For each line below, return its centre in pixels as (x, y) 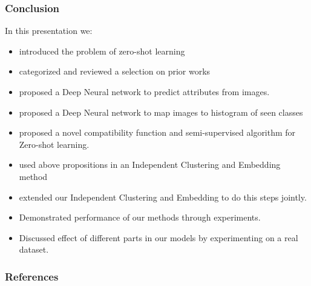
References (32, 276)
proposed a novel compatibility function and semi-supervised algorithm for (157, 132)
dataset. (34, 249)
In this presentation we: (49, 31)
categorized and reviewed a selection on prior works (115, 71)
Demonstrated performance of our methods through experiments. (140, 217)
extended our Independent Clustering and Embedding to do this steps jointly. (163, 197)
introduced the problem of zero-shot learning (102, 51)
